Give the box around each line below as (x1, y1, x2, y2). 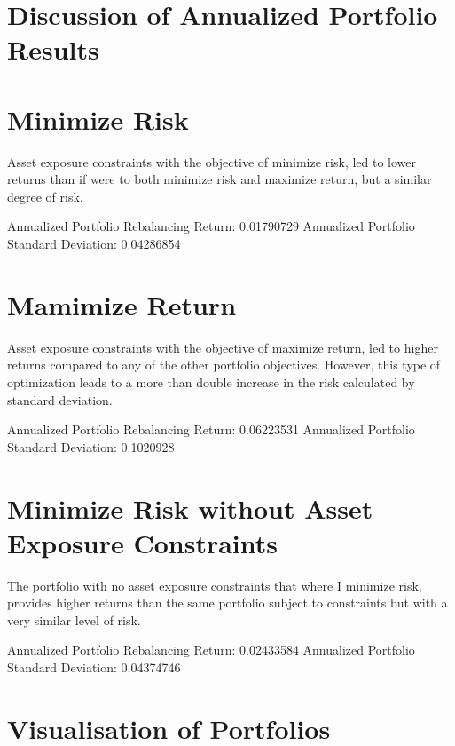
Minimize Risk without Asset (7, 489, 373, 526)
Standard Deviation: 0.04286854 (7, 234, 181, 253)
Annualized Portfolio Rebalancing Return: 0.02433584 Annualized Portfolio (7, 640, 415, 659)
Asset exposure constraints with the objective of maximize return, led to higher (7, 337, 438, 356)
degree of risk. (7, 186, 83, 205)
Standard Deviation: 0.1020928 (7, 437, 175, 456)
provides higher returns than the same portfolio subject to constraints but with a (7, 593, 448, 612)
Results (7, 31, 99, 67)
